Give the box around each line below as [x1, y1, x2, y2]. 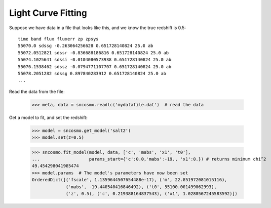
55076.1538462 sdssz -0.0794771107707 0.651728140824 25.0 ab [18, 64, 172, 69]
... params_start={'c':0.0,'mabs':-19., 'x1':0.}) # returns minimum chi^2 [32, 156, 267, 162]
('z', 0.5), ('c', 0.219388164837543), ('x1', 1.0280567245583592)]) [66, 191, 238, 196]
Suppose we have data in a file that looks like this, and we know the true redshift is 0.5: [9, 25, 186, 31]
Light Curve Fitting [9, 7, 87, 18]
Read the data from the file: [9, 88, 65, 94]
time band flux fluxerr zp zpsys [18, 36, 99, 42]
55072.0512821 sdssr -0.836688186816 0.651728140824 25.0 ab [18, 50, 169, 55]
